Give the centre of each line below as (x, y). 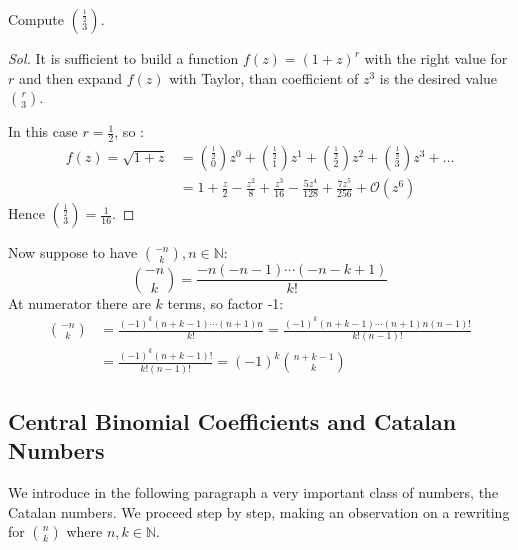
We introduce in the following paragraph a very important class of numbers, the (253, 492)
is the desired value (438, 77)
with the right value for (436, 58)
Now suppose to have (73, 252)
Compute (36, 19)
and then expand (70, 77)
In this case (43, 131)
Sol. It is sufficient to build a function (123, 58)
